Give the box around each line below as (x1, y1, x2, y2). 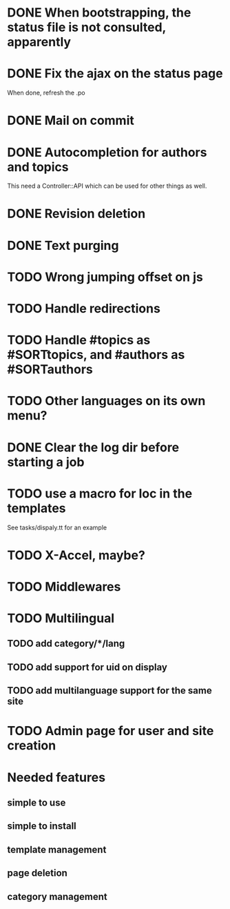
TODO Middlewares (7, 578, 121, 594)
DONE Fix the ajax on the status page (7, 66, 223, 81)
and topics (7, 159, 69, 175)
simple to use (7, 797, 66, 808)
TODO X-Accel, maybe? (7, 547, 146, 563)
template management (7, 843, 107, 855)
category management (7, 890, 108, 902)
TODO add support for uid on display (7, 661, 167, 673)
